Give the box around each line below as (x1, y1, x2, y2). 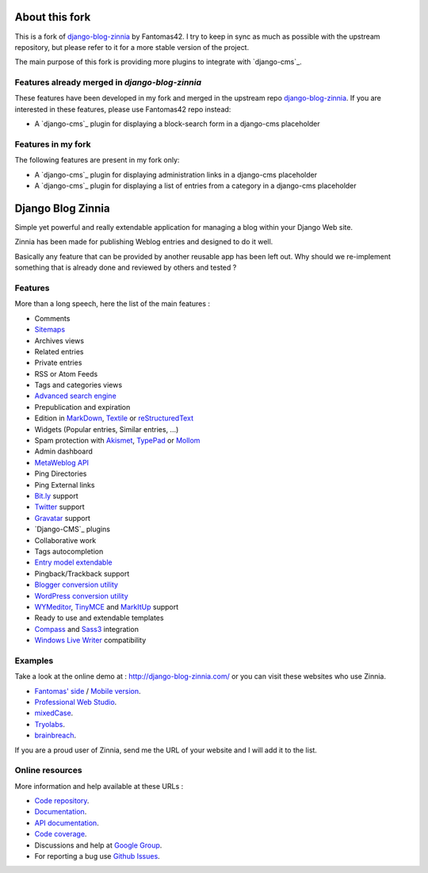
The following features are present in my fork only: (14, 155, 180, 165)
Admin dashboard (34, 446, 93, 456)
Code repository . (34, 796, 90, 806)
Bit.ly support (34, 492, 78, 500)
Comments (34, 313, 71, 323)
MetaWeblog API (34, 458, 90, 467)
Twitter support (34, 502, 85, 511)
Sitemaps (34, 325, 66, 335)
